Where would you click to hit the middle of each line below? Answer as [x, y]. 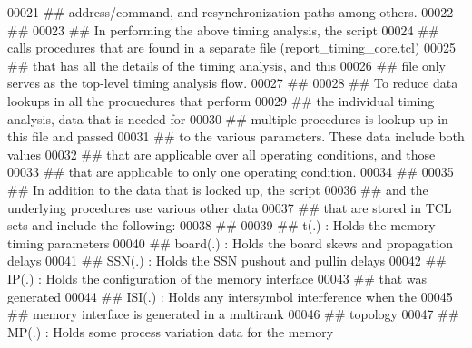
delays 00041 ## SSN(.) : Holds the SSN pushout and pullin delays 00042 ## [227, 261]
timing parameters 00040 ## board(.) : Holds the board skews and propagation [230, 242]
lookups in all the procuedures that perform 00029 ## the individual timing [221, 100]
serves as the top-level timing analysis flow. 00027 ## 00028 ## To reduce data [233, 83]
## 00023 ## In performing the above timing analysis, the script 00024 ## [223, 29]
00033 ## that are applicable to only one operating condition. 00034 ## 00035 [231, 172]
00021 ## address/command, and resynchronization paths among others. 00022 [231, 12]
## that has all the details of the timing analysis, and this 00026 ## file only [226, 65]
